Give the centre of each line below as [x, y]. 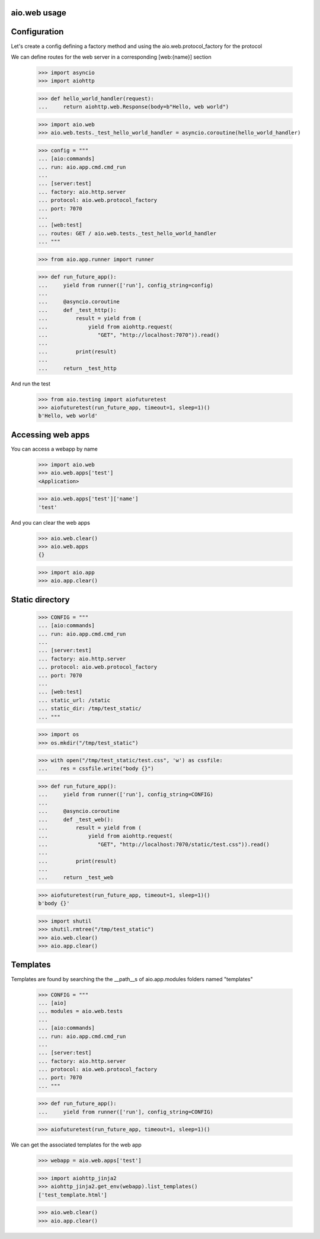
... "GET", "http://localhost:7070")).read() [129, 335]
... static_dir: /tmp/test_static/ [90, 709]
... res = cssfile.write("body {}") [96, 769]
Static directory [41, 600]
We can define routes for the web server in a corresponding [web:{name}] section [111, 57]
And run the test [31, 384]
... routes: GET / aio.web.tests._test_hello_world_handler [127, 233]
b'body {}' [54, 903]
